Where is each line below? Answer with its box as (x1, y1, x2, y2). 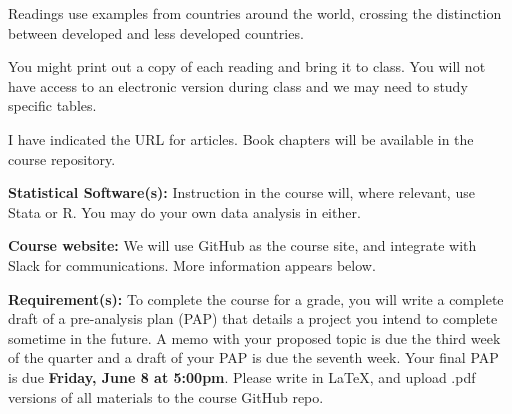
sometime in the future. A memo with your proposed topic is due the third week (8, 327, 501, 348)
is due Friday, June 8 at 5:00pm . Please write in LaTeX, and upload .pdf (8, 366, 476, 387)
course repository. (8, 148, 116, 169)
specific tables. (8, 95, 97, 116)
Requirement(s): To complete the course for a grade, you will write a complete (8, 288, 504, 309)
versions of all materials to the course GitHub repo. (8, 386, 324, 407)
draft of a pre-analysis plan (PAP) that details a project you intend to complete (8, 308, 498, 329)
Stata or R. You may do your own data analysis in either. (8, 201, 361, 222)
